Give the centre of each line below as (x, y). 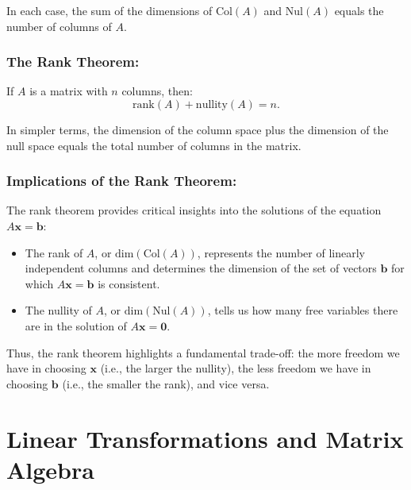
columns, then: (157, 91)
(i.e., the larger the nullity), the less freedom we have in (236, 368)
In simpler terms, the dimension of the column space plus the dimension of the (198, 129)
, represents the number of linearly (281, 252)
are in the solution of (76, 325)
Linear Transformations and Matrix (205, 438)
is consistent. (129, 283)
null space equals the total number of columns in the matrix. (154, 145)
